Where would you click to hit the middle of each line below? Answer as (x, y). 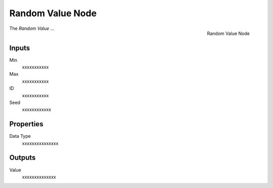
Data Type (20, 136)
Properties (26, 124)
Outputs (22, 158)
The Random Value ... (32, 28)
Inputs (20, 48)
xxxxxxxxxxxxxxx (40, 143)
